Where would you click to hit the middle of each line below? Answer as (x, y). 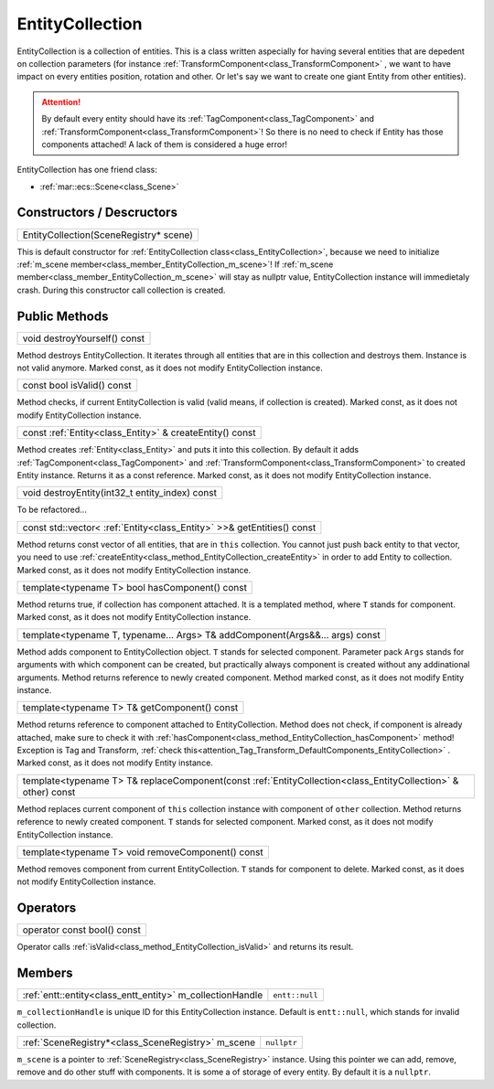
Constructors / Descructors (97, 213)
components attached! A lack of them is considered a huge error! (165, 144)
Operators (47, 908)
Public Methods (63, 316)
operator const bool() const (81, 930)
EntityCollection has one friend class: (87, 170)
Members (45, 973)
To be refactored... (52, 510)
